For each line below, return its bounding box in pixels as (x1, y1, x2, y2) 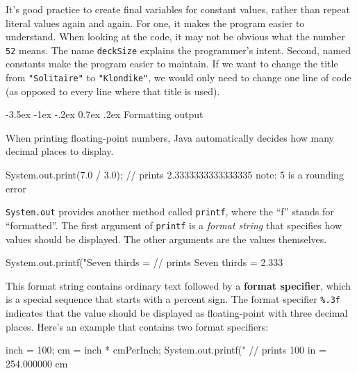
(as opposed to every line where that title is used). (6, 83, 220, 98)
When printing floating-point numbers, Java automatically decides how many (6, 130, 334, 144)
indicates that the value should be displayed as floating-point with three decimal (6, 306, 348, 320)
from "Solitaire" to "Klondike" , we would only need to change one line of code (6, 70, 351, 85)
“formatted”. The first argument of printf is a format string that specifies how (6, 217, 342, 232)
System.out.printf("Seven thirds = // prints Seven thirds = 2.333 (6, 255, 283, 270)
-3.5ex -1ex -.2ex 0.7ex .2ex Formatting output (6, 107, 204, 122)
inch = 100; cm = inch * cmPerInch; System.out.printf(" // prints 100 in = (6, 342, 326, 357)
